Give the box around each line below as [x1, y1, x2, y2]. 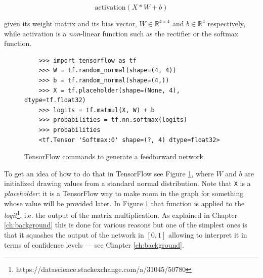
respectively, [207, 18, 245, 28]
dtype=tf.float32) [24, 97, 86, 104]
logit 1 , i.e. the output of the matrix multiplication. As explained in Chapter [4, 208, 238, 220]
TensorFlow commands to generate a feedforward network [24, 151, 204, 162]
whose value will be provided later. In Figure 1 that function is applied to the [4, 198, 245, 208]
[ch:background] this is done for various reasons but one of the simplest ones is [4, 219, 247, 230]
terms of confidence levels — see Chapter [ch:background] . [4, 239, 184, 250]
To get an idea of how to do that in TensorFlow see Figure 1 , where [4, 168, 214, 178]
